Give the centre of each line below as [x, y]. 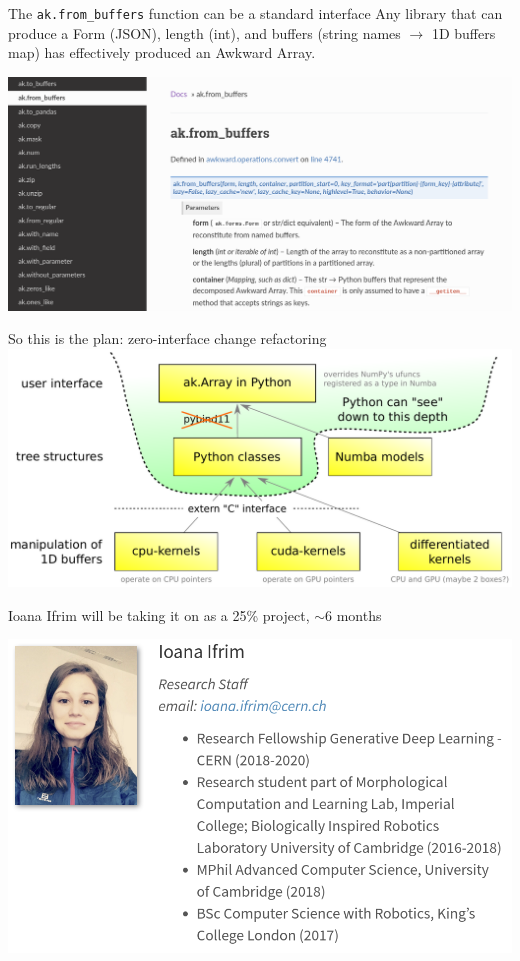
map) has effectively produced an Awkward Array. [162, 52]
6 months [353, 614]
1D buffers [463, 32]
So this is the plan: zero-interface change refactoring [167, 338]
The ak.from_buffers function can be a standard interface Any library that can [255, 13]
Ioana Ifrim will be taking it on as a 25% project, [159, 614]
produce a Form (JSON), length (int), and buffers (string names [204, 32]
